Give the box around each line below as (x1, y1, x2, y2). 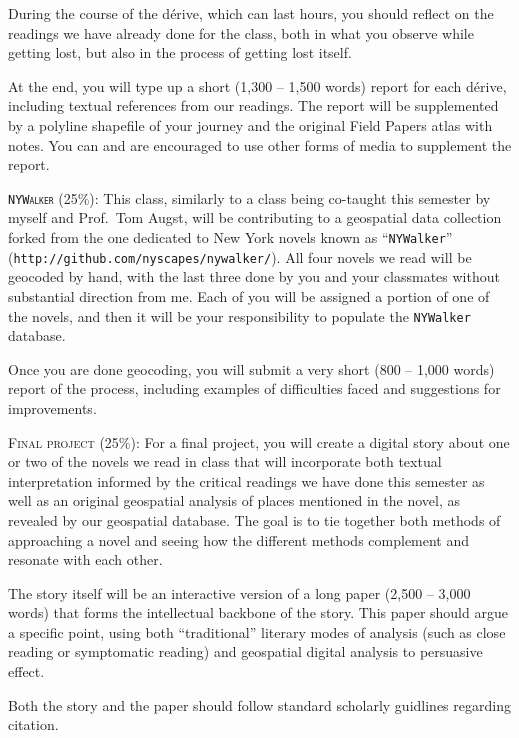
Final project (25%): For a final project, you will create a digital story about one (8, 431, 510, 452)
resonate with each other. (8, 549, 163, 570)
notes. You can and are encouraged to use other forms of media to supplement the (8, 134, 512, 155)
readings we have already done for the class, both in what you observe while (8, 22, 474, 43)
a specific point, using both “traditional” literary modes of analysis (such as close (8, 621, 506, 642)
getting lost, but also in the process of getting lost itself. (8, 42, 352, 63)
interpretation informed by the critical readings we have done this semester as (8, 470, 485, 491)
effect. (8, 661, 45, 682)
